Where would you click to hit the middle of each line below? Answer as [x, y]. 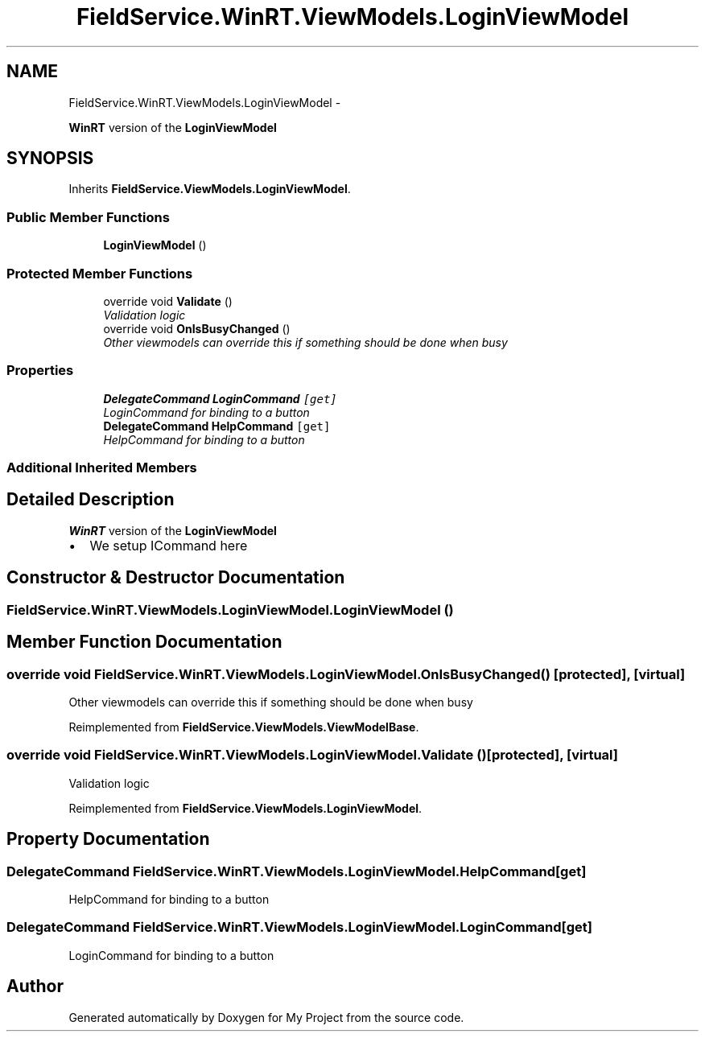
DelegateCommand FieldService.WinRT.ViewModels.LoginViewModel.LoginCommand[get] [299, 927]
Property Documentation [108, 839]
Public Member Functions [88, 217]
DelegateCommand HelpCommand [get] [217, 426]
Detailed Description [91, 500]
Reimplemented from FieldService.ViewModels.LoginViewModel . [245, 808]
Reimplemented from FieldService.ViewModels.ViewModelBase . [244, 727]
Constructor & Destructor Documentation [176, 578]
